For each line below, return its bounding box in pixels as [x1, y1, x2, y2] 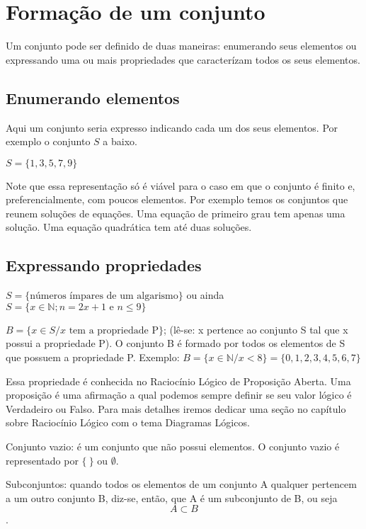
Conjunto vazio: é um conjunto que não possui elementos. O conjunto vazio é [6, 439, 340, 454]
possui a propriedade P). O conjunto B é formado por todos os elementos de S [6, 336, 345, 351]
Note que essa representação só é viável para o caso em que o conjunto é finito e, [6, 178, 355, 193]
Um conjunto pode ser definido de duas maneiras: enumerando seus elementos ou [6, 38, 357, 53]
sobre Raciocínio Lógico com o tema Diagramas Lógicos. [6, 415, 250, 430]
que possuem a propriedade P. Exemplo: [6, 350, 180, 365]
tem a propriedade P [69, 325, 159, 336]
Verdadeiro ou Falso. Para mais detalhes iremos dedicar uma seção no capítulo [6, 401, 346, 416]
